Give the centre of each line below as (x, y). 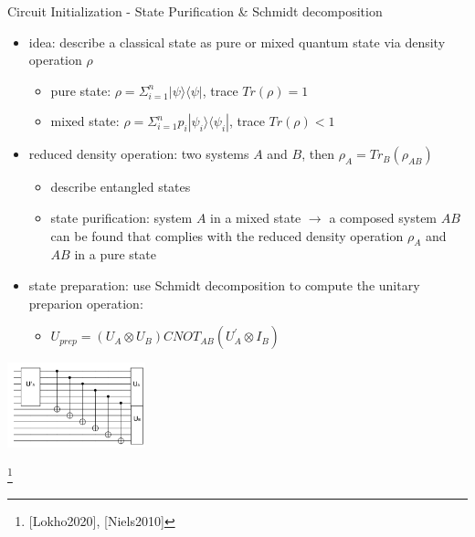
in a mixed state (256, 217)
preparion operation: (86, 303)
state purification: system (121, 217)
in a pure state (115, 254)
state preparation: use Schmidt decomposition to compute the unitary (224, 284)
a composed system (383, 217)
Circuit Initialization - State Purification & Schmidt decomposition (195, 11)
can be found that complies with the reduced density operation (227, 235)
